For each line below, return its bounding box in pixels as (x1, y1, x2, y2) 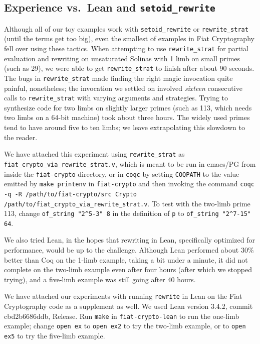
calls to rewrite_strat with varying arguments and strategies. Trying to (4, 92, 228, 103)
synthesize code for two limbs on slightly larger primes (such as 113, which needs (4, 102, 252, 112)
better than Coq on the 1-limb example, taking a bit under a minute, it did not (4, 254, 248, 265)
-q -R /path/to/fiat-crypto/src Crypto (4, 190, 137, 198)
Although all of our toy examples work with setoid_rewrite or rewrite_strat (4, 23, 248, 34)
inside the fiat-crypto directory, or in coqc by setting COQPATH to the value (4, 168, 239, 179)
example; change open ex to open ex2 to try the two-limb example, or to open (4, 320, 246, 331)
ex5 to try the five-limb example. (4, 330, 105, 340)
